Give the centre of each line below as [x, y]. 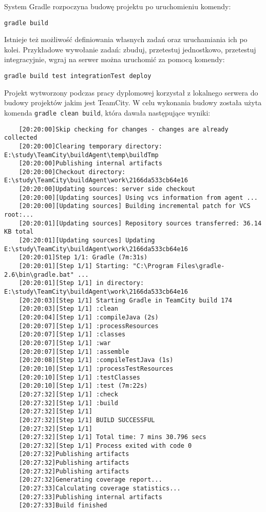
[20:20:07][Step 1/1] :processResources [89, 326]
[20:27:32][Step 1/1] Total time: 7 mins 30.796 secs [112, 437]
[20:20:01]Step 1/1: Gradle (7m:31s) [83, 258]
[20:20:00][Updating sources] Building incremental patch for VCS [135, 206]
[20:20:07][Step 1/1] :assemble [74, 352]
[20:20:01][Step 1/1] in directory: [81, 283]
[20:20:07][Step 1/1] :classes [72, 335]
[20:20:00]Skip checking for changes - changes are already [123, 129]
